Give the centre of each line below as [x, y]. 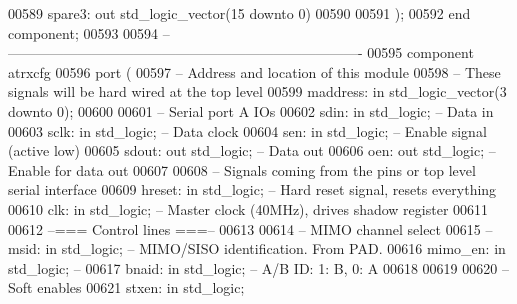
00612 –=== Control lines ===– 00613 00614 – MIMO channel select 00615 [244, 228]
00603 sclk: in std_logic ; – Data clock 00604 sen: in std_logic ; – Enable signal [247, 130]
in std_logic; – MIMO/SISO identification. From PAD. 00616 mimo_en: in [275, 248]
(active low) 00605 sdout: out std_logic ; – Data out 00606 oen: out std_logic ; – [252, 150]
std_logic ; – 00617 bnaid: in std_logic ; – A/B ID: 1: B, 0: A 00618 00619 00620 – [258, 267]
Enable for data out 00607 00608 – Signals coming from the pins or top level [242, 169]
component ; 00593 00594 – [89, 32]
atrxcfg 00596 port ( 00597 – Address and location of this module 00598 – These [254, 71]
